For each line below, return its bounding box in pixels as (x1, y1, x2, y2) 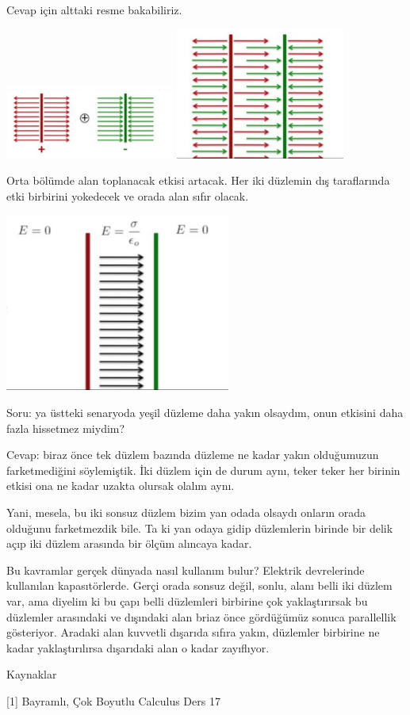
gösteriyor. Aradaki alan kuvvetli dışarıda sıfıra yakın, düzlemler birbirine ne (6, 624, 380, 640)
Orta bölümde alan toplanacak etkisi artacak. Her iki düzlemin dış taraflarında (6, 172, 390, 189)
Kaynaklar (6, 666, 57, 682)
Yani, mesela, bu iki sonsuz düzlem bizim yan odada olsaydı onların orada (6, 504, 366, 521)
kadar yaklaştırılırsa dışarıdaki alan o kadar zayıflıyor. (6, 639, 270, 656)
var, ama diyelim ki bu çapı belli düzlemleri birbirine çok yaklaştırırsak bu (6, 592, 368, 609)
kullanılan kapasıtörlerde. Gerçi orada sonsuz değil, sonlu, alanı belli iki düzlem (6, 577, 393, 594)
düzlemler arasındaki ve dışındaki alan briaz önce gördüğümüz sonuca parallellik (6, 608, 397, 625)
